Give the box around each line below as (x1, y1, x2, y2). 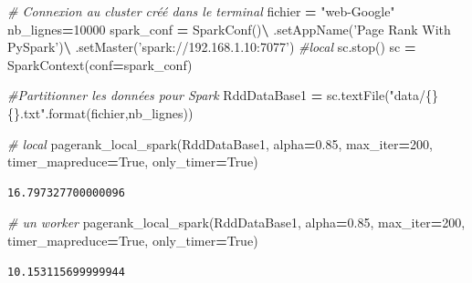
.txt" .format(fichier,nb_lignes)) (20, 103, 194, 122)
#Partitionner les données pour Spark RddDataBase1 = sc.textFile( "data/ (7, 86, 426, 105)
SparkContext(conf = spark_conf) (7, 55, 193, 74)
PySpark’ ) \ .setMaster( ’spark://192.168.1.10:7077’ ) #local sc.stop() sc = (7, 37, 416, 56)
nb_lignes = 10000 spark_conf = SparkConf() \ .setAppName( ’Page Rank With (7, 19, 451, 38)
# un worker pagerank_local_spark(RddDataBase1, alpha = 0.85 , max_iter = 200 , (7, 213, 466, 232)
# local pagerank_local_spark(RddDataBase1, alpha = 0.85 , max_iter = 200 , (7, 134, 433, 153)
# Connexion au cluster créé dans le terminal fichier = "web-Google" (7, 2, 395, 20)
